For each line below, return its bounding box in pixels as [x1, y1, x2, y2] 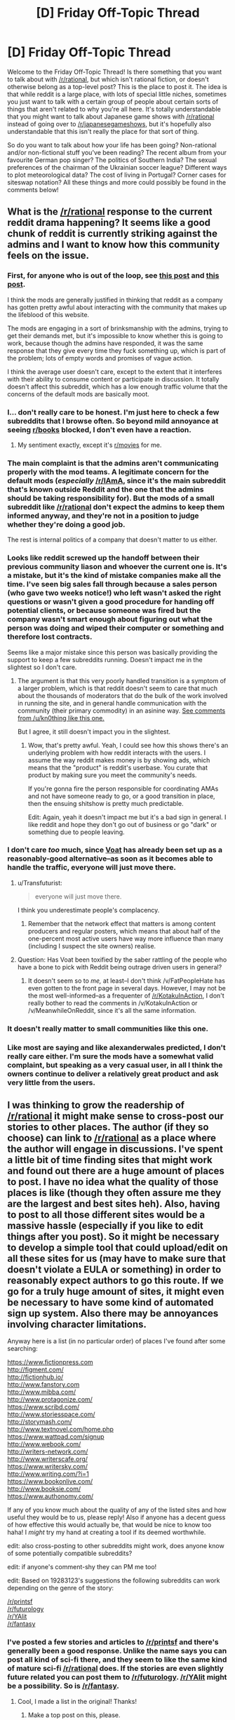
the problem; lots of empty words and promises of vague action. [7, 354, 193, 362]
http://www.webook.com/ [7, 1440, 81, 1449]
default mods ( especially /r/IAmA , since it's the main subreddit [7, 476, 226, 485]
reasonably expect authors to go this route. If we [7, 1275, 224, 1286]
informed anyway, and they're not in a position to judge [7, 511, 199, 520]
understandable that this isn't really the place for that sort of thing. [7, 127, 199, 135]
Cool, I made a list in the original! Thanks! [17, 1697, 137, 1705]
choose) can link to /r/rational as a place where [7, 1132, 216, 1144]
